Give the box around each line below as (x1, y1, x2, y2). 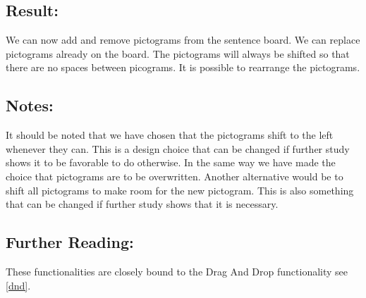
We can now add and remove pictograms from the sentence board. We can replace (6, 32, 360, 47)
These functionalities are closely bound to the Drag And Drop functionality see (6, 263, 348, 278)
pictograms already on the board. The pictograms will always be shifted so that (6, 46, 350, 61)
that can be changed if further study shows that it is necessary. (6, 197, 279, 211)
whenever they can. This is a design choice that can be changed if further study (6, 141, 350, 156)
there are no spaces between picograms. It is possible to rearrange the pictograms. (6, 60, 360, 75)
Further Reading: (6, 231, 134, 253)
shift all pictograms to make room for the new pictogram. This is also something (6, 182, 354, 197)
